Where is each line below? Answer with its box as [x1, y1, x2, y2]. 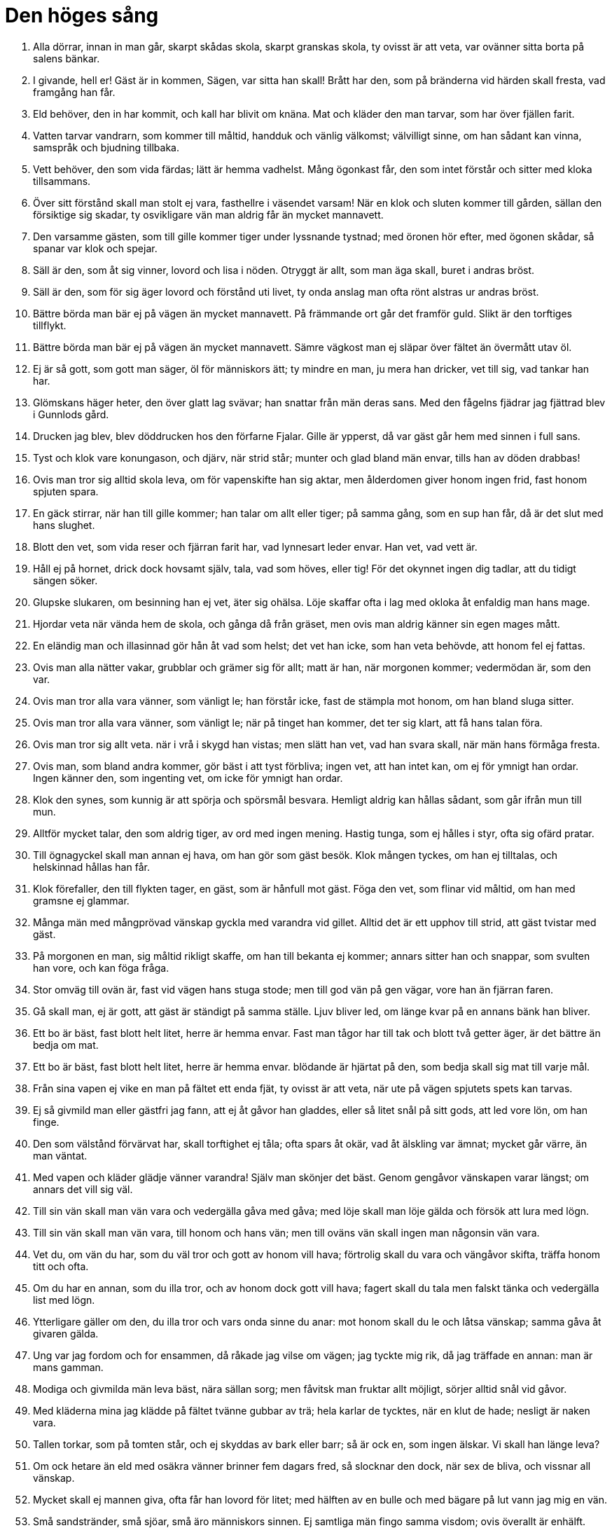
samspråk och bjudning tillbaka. [33, 141, 180, 153]
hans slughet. [33, 518, 95, 531]
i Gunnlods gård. [33, 408, 109, 420]
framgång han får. [33, 85, 116, 98]
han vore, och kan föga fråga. [33, 961, 169, 974]
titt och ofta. [33, 1260, 89, 1272]
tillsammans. [33, 174, 91, 187]
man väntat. [33, 1149, 88, 1162]
